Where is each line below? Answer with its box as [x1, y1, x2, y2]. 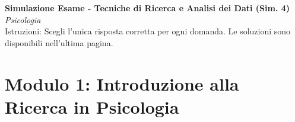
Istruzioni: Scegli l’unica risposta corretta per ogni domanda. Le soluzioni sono [5, 25, 291, 37]
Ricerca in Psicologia [5, 94, 179, 118]
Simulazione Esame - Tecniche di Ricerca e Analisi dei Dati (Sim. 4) [5, 2, 290, 14]
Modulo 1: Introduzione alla [5, 71, 239, 95]
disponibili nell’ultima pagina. [5, 36, 113, 49]
